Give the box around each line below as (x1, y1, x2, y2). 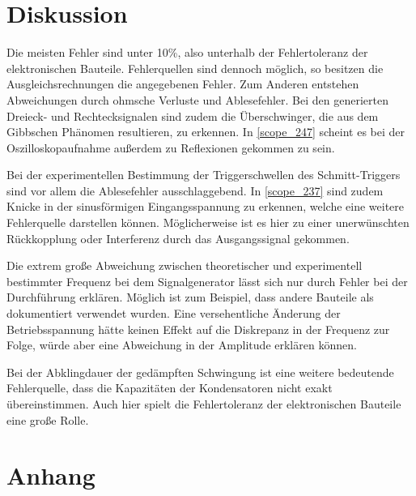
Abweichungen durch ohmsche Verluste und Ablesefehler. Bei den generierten (6, 91, 388, 108)
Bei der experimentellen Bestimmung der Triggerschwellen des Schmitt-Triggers (6, 166, 401, 183)
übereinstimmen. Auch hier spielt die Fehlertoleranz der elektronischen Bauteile (6, 396, 401, 412)
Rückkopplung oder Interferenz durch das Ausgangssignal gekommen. (6, 229, 350, 246)
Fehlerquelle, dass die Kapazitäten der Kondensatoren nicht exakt (6, 379, 333, 396)
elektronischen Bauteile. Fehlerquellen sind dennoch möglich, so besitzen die (6, 59, 384, 76)
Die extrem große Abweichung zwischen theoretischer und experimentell (6, 257, 363, 274)
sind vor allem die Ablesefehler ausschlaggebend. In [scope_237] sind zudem (6, 182, 384, 199)
